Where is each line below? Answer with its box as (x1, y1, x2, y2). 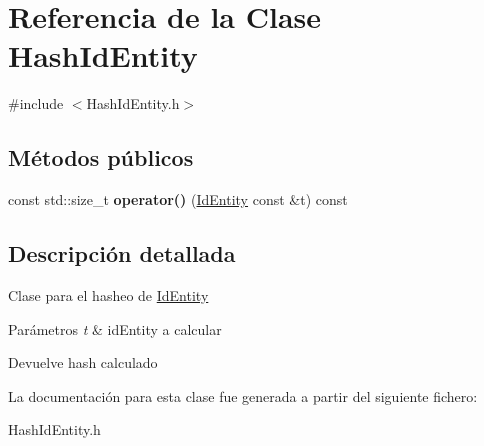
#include (8, 93, 64, 114)
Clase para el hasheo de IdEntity (8, 284, 209, 305)
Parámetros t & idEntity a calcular (8, 318, 222, 339)
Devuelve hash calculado (8, 352, 158, 373)
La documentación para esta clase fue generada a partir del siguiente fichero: (8, 385, 478, 406)
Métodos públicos (8, 142, 194, 173)
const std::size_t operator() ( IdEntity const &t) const (8, 189, 348, 210)
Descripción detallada (8, 238, 236, 269)
